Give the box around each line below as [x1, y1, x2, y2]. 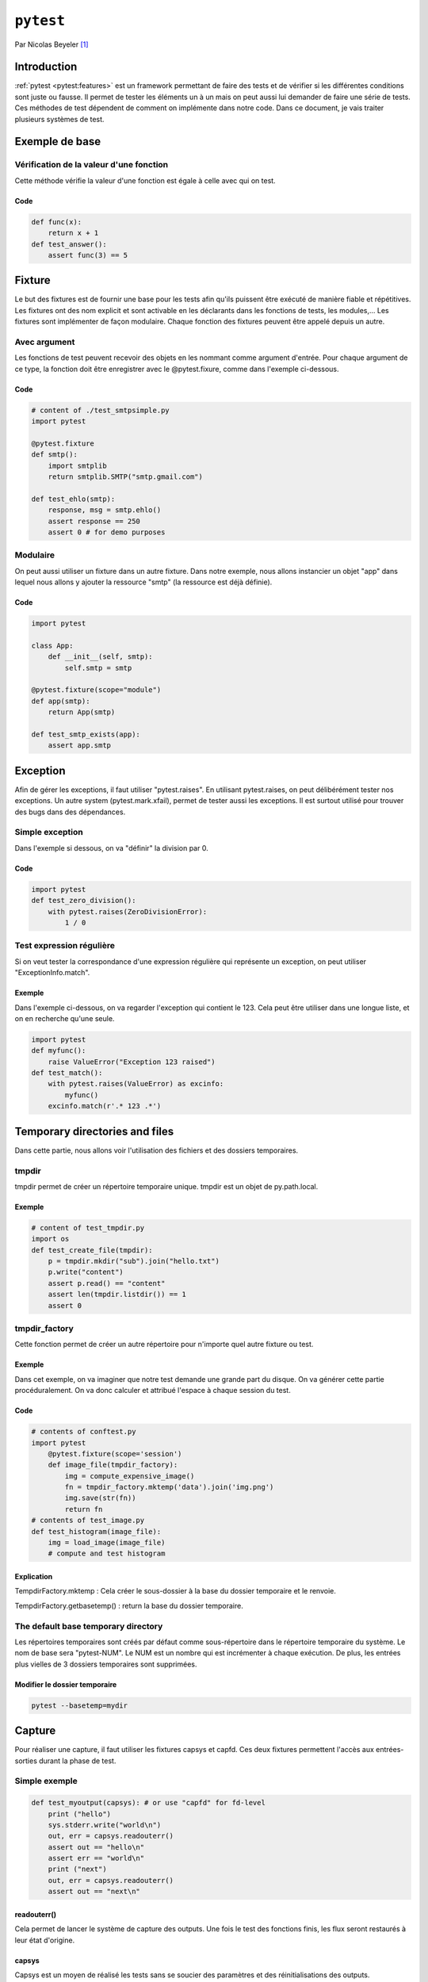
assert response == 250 [48, 516, 140, 526]
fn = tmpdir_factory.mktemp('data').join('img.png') [64, 1483, 274, 1492]
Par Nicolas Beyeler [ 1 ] [14, 40, 89, 49]
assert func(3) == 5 [48, 251, 128, 259]
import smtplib [48, 461, 107, 470]
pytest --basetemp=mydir [31, 1701, 128, 1710]
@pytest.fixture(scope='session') [48, 1449, 182, 1458]
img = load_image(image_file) [48, 1538, 166, 1548]
